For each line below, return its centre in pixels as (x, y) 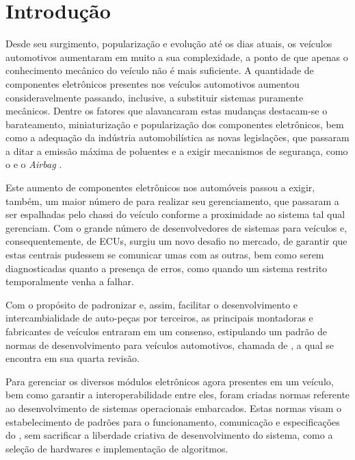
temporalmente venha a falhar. (70, 281)
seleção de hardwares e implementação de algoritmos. (117, 448)
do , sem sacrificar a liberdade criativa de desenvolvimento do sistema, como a (169, 435)
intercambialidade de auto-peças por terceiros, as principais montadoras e (159, 318)
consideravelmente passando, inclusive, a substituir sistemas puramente (155, 97)
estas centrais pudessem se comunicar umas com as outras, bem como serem (165, 255)
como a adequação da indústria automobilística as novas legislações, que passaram (177, 137)
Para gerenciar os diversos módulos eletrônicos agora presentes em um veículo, (170, 381)
